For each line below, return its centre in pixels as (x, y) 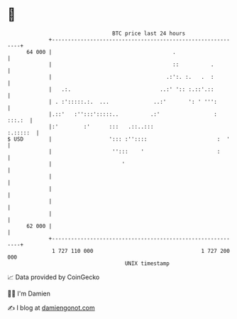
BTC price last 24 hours (149, 33)
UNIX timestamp (147, 263)
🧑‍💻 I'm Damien (29, 293)
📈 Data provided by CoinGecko (54, 277)
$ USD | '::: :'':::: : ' (119, 139)
